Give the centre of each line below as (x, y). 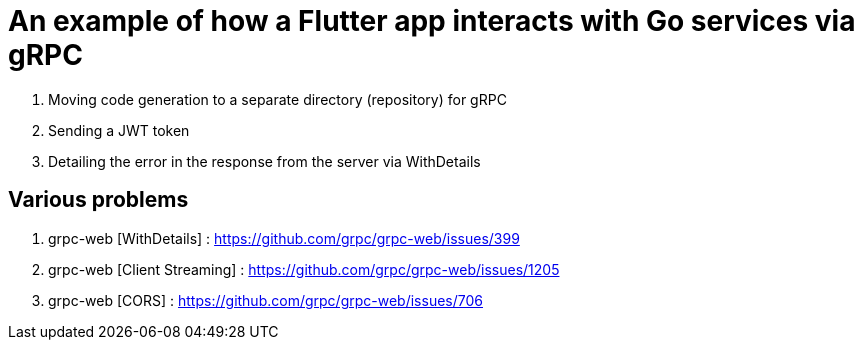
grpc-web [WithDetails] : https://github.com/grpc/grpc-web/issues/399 (284, 238)
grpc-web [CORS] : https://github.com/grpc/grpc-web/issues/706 (265, 300)
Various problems (98, 200)
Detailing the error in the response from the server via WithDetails (264, 161)
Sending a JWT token (119, 130)
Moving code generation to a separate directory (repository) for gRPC (277, 99)
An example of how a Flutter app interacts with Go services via (432, 21)
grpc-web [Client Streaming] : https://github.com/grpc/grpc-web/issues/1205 (304, 269)
